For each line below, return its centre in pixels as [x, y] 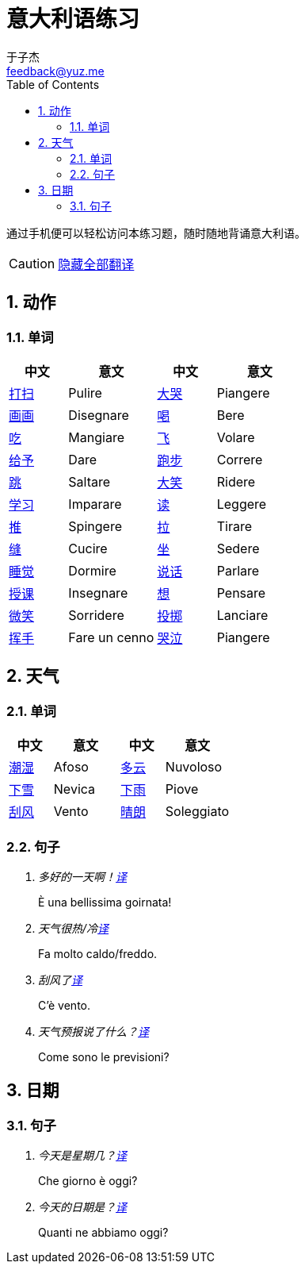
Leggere [242, 504]
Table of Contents [53, 84]
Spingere [95, 526]
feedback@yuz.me [55, 71]
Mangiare [96, 437]
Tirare [234, 526]
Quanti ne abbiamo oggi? [103, 1233]
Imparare [95, 504]
